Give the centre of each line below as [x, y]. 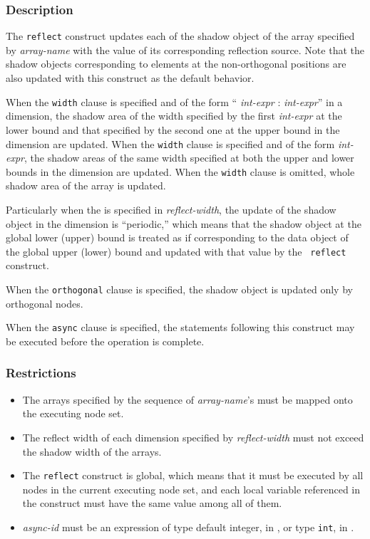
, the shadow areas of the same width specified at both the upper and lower [189, 158]
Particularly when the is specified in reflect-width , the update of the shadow [171, 209]
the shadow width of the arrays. [92, 451]
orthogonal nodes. [45, 303]
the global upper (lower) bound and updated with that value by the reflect [176, 251]
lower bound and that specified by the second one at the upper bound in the [173, 129]
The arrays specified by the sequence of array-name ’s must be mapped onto [187, 399]
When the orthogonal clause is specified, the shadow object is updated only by [179, 289]
